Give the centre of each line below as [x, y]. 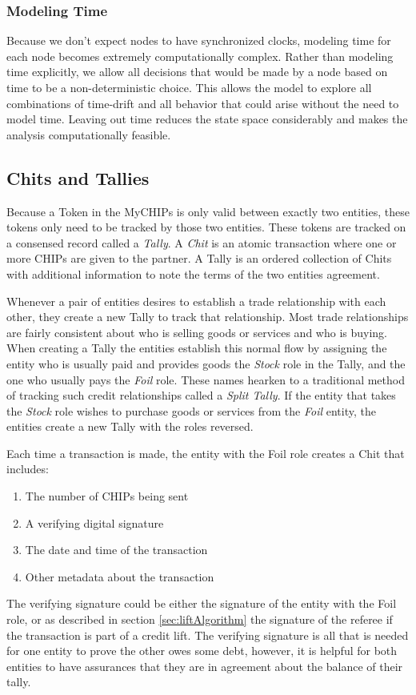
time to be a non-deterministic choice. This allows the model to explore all [189, 87]
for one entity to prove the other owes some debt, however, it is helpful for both [202, 651]
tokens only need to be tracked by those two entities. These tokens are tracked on [206, 227]
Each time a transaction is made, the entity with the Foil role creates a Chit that [206, 453]
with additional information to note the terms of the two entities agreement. [193, 273]
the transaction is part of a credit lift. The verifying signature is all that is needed [208, 635]
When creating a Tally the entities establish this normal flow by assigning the [197, 348]
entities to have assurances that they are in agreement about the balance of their [205, 666]
